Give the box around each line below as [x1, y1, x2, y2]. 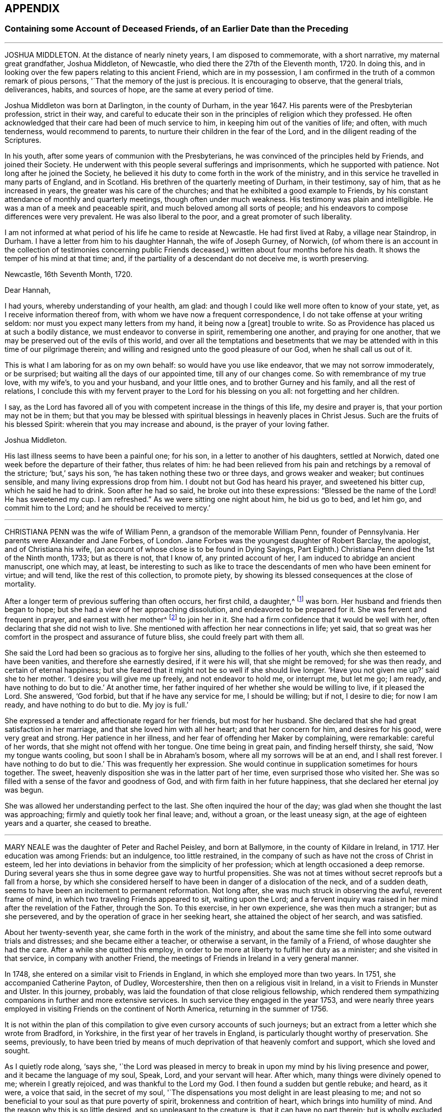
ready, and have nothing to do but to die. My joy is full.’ [5, 700, 189, 710]
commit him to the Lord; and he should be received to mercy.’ [5, 503, 211, 512]
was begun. [5, 786, 44, 795]
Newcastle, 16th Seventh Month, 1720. [5, 269, 133, 279]
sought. [5, 1046, 30, 1055]
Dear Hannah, [5, 285, 51, 294]
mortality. [5, 579, 36, 588]
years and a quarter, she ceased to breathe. [5, 819, 151, 828]
